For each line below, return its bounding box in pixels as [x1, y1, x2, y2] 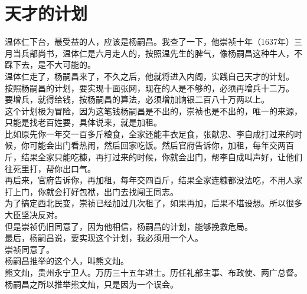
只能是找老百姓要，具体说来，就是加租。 [5, 116, 162, 128]
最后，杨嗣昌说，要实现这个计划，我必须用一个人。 [5, 232, 203, 244]
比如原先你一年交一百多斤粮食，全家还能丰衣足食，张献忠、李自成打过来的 [5, 127, 294, 140]
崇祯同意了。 [5, 243, 54, 255]
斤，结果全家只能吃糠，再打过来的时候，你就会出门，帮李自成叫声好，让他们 [5, 151, 302, 163]
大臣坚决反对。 [5, 209, 63, 221]
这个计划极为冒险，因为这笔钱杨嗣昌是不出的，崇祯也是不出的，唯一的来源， [5, 104, 302, 117]
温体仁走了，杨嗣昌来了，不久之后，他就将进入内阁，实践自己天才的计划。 [5, 70, 294, 82]
